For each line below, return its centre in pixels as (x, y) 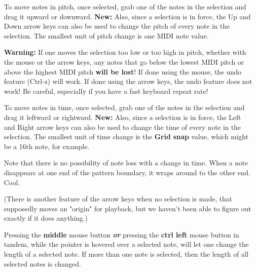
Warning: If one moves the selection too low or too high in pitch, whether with (125, 52)
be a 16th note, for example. (47, 146)
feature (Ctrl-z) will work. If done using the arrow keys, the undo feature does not (128, 81)
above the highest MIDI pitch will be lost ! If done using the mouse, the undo (123, 71)
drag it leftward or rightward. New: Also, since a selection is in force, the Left (123, 117)
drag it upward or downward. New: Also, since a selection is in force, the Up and (128, 16)
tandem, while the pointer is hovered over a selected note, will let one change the (127, 244)
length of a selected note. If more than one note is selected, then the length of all (126, 254)
